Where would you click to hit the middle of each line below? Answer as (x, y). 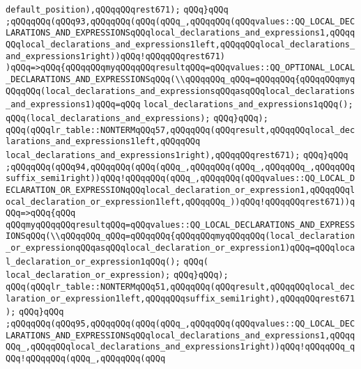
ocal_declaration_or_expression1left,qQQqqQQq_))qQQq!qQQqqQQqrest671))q (180, 202)
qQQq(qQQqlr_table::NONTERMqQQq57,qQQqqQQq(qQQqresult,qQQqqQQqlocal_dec (180, 130)
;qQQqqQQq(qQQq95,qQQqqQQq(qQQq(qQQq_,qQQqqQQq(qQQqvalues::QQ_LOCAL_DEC (180, 324)
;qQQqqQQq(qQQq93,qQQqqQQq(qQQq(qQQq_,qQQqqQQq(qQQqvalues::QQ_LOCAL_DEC (180, 21)
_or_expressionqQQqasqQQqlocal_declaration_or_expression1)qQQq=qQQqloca (180, 248)
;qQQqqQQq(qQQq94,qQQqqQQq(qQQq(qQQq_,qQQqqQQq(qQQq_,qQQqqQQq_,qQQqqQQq (180, 167)
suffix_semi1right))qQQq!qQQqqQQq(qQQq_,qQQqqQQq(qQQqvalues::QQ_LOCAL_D (180, 179)
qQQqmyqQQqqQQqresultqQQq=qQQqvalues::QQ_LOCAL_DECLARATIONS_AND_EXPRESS (180, 225)
